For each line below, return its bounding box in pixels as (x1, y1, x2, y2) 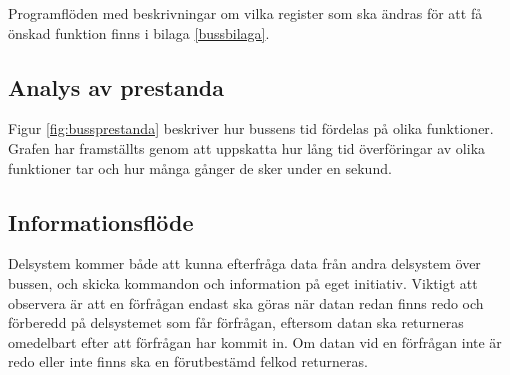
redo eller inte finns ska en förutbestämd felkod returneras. (8, 351, 368, 372)
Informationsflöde (8, 206, 194, 237)
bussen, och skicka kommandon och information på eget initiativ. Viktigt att (8, 272, 478, 293)
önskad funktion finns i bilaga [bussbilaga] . (8, 22, 270, 43)
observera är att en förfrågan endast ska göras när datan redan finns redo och (8, 292, 484, 313)
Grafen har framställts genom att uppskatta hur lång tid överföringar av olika (8, 137, 486, 158)
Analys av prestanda (8, 71, 224, 102)
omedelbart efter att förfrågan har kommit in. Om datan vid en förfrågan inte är (8, 331, 502, 352)
